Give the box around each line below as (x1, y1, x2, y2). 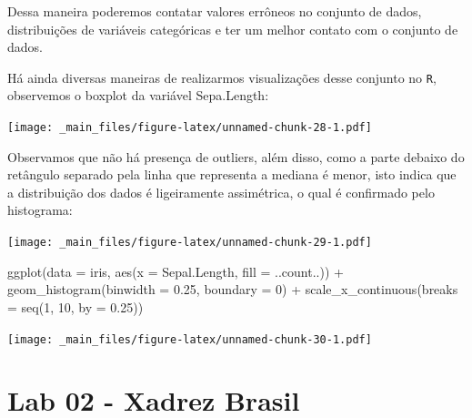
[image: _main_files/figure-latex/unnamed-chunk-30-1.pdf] (7, 332, 372, 346)
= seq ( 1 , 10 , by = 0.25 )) (7, 297, 144, 316)
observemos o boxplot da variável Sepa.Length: (7, 86, 269, 105)
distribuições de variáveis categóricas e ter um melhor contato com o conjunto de (7, 19, 458, 38)
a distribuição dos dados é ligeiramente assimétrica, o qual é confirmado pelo (7, 182, 435, 201)
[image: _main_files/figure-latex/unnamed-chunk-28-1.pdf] (7, 121, 372, 135)
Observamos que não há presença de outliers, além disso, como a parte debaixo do (7, 147, 465, 166)
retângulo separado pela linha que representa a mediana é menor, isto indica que (7, 165, 457, 184)
